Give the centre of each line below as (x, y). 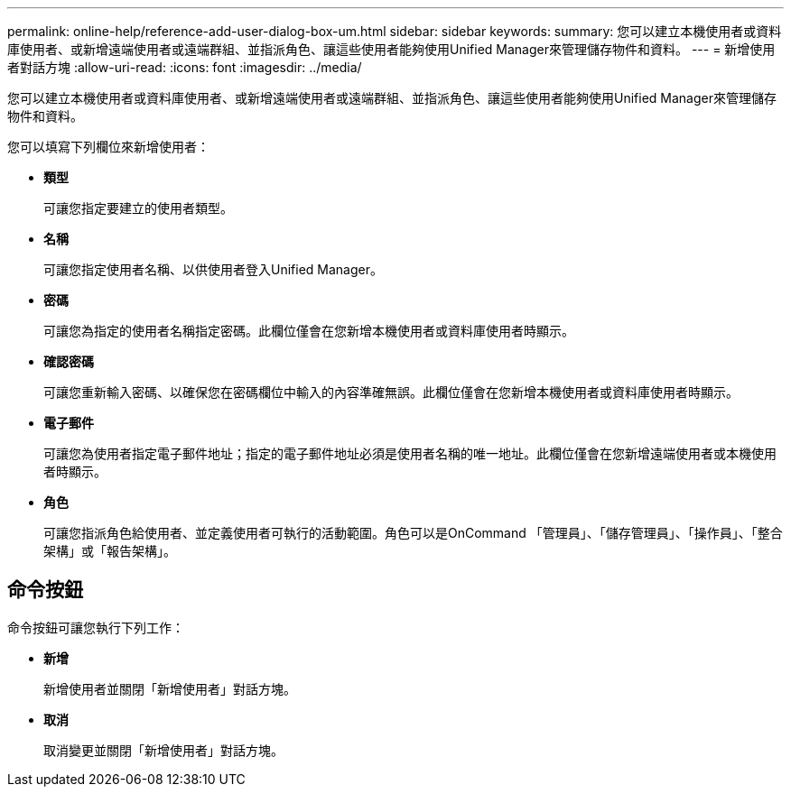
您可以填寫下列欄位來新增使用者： (108, 147)
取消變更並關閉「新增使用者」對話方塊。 (163, 750)
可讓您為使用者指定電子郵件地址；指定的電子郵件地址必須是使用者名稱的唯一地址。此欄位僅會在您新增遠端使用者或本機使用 (410, 453)
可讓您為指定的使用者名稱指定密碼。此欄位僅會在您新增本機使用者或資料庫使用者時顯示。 (309, 331)
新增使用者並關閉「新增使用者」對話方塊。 (170, 688)
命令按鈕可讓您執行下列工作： (96, 627)
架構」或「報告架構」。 (110, 551)
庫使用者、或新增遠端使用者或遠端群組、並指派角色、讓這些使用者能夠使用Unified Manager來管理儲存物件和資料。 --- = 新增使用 (391, 49)
